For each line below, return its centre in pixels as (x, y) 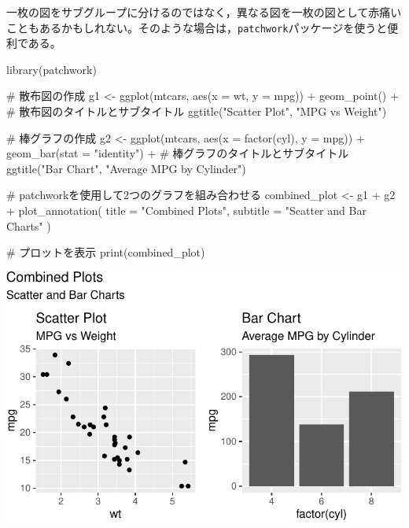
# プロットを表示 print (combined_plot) (106, 252)
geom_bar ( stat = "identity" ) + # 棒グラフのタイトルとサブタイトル (178, 153)
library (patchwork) (52, 69)
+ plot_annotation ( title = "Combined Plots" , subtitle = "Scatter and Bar (186, 210)
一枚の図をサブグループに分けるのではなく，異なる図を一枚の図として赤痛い (204, 12)
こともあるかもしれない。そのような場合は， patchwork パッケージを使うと (197, 27)
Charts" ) (29, 225)
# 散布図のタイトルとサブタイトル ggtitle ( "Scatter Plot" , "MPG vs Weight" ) (197, 111)
